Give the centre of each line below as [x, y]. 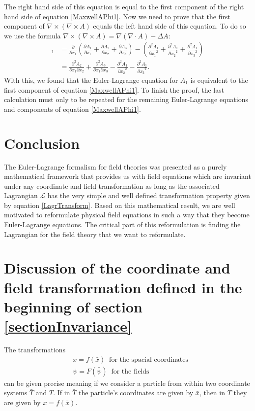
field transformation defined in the [123, 287]
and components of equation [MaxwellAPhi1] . [72, 109]
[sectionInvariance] [68, 326]
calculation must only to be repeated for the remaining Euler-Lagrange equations [126, 99]
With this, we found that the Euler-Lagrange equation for [91, 80]
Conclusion [42, 143]
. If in [62, 393]
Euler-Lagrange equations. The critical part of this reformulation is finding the [122, 224]
